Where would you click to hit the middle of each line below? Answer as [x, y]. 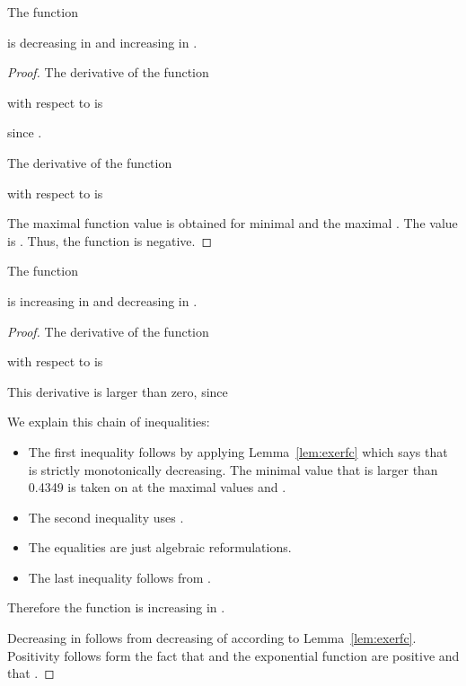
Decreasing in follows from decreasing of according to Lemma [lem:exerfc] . [212, 638]
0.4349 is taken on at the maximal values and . [157, 487]
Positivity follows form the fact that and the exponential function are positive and [233, 655]
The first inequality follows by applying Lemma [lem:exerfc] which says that [238, 451]
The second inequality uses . [106, 517]
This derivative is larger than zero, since [118, 391]
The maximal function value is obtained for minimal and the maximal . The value [233, 223]
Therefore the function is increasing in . [116, 607]
